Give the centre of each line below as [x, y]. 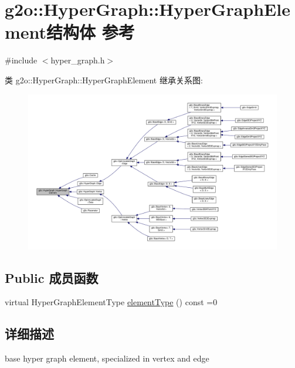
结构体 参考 [91, 32]
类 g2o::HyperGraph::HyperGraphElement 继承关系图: [104, 80]
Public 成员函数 [52, 277]
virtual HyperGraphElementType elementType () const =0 [111, 302]
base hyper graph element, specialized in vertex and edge [107, 358]
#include [21, 60]
